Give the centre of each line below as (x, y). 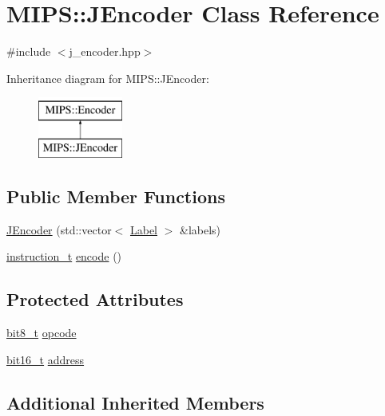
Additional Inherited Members (135, 402)
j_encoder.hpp (105, 51)
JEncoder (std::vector (59, 229)
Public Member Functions (116, 196)
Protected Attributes (95, 299)
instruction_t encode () (64, 256)
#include (29, 51)
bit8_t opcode (42, 333)
